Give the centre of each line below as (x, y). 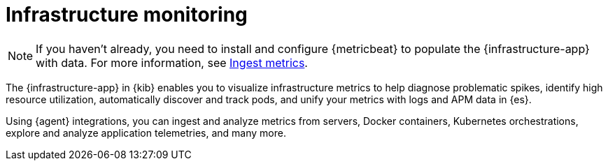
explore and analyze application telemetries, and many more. (146, 133)
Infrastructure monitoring (127, 15)
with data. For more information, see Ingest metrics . (172, 62)
